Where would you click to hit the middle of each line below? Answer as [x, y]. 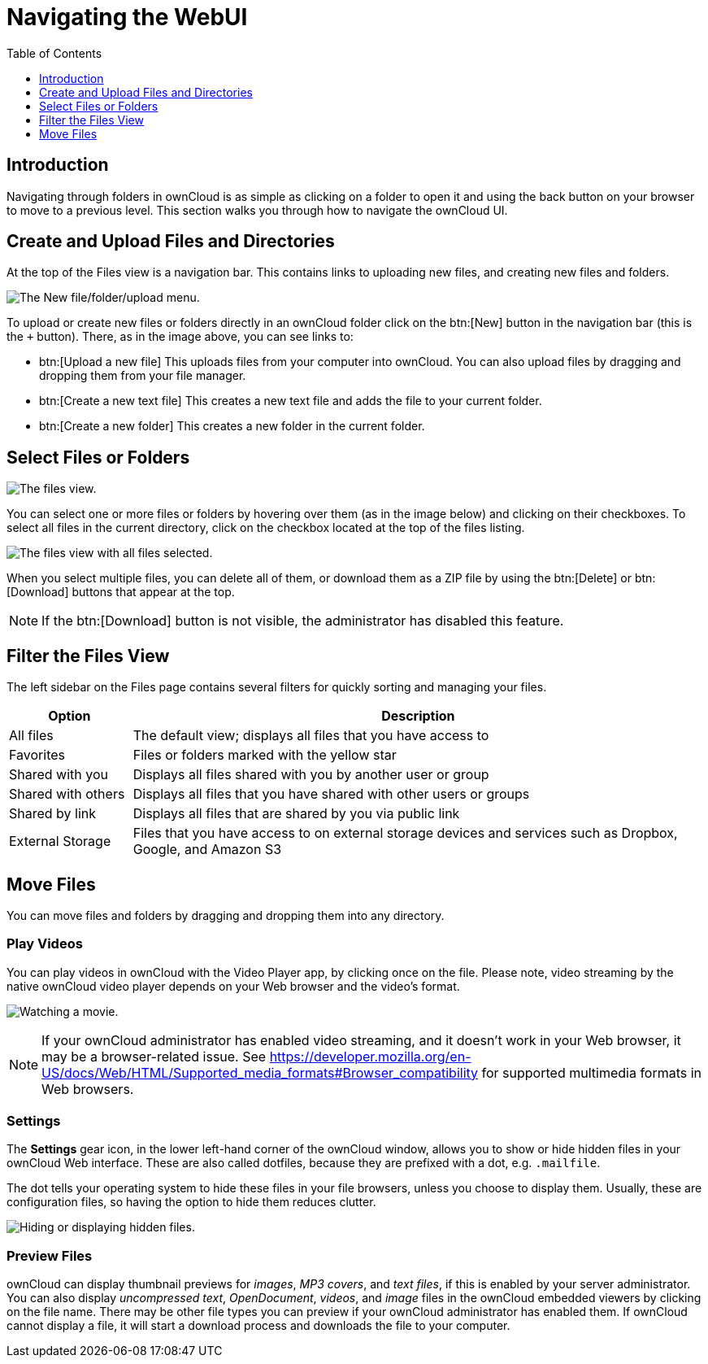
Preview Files [50, 1255]
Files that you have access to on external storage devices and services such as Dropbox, [405, 833]
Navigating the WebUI [127, 17]
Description [418, 716]
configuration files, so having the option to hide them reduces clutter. [191, 1202]
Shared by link [53, 814]
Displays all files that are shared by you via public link [296, 814]
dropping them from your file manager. [143, 376]
